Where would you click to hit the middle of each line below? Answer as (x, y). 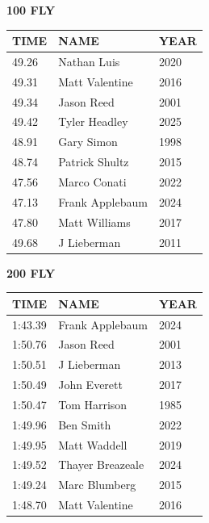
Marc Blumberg (97, 485)
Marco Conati (92, 182)
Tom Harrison (93, 404)
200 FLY (31, 272)
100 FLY (31, 10)
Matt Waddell (93, 444)
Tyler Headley (93, 121)
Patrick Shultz (94, 162)
